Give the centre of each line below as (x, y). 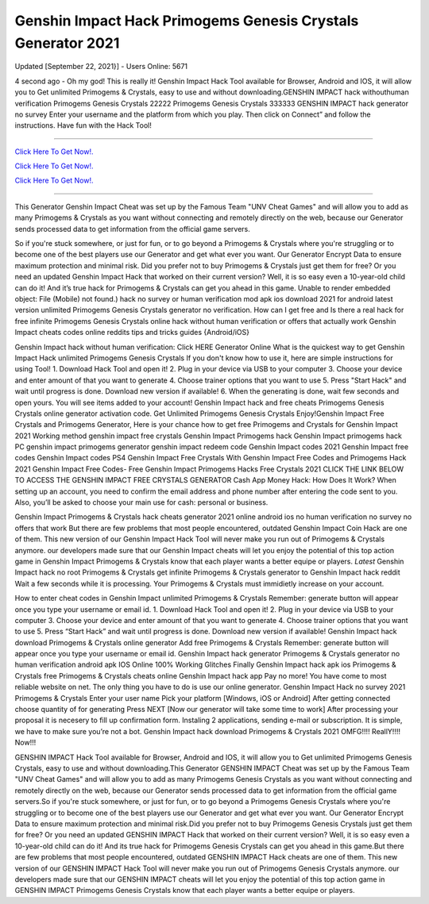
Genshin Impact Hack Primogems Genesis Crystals (187, 21)
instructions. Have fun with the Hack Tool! (83, 125)
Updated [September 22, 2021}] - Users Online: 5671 (101, 67)
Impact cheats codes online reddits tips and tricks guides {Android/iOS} (132, 333)
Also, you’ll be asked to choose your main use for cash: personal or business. (141, 502)
